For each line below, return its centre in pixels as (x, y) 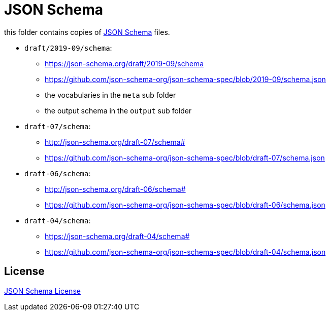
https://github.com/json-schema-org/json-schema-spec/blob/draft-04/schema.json (185, 252)
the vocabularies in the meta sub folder (110, 95)
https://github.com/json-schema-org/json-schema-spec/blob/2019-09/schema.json (185, 79)
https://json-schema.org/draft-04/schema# (117, 236)
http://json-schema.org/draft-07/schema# (115, 142)
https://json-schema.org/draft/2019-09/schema (124, 63)
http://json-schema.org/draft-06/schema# (115, 189)
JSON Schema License (42, 291)
